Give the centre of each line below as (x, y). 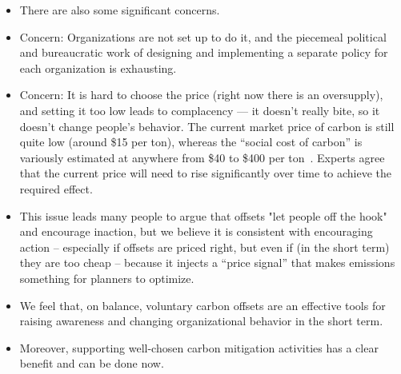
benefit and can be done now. (92, 363)
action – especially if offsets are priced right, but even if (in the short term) (205, 247)
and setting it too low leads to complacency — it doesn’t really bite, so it (200, 110)
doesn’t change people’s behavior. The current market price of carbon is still (207, 126)
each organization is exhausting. (98, 68)
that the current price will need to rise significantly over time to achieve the (206, 173)
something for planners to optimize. (107, 278)
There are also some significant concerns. (120, 10)
